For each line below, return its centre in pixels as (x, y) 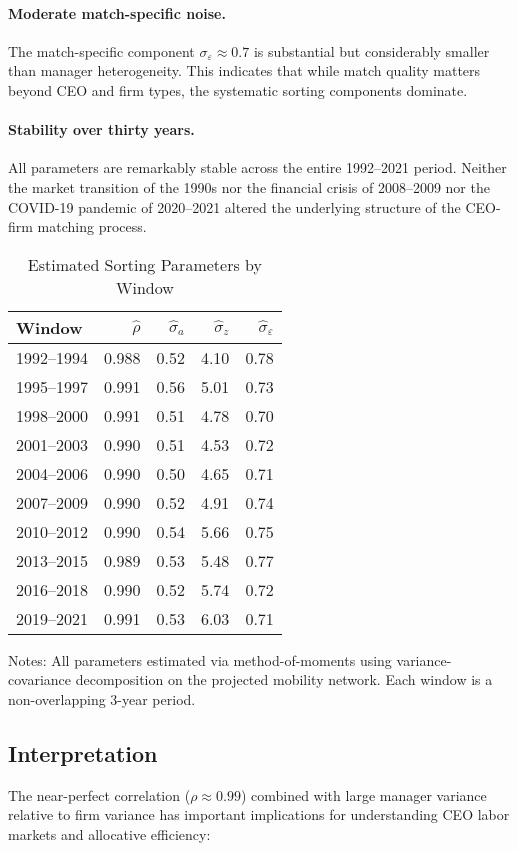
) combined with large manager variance (363, 794)
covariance (40, 679)
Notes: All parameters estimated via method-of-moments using (200, 659)
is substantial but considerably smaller (371, 50)
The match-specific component (101, 50)
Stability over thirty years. (101, 129)
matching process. (92, 226)
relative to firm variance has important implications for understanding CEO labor (259, 814)
